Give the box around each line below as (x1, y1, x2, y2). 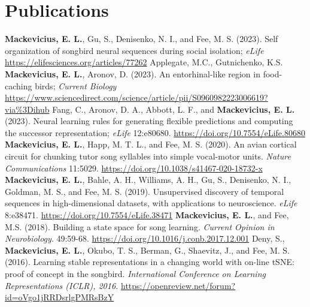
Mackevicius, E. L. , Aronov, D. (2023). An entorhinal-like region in (5, 67, 260, 80)
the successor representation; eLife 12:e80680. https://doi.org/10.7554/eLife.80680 (5, 126, 305, 139)
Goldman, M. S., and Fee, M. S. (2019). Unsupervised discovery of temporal (5, 185, 284, 197)
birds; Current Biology (35, 79, 117, 92)
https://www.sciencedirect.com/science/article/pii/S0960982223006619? (5, 91, 268, 104)
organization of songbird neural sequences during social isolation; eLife (5, 44, 264, 56)
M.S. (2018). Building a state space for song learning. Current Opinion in (5, 220, 275, 233)
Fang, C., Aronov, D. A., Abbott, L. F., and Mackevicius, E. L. (52, 103, 295, 115)
